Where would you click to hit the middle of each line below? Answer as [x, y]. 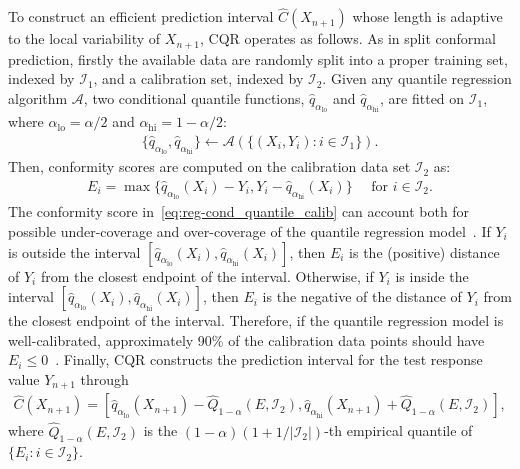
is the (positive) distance [424, 251]
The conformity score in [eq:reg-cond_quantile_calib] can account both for [239, 211]
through [104, 378]
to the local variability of [84, 38]
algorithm [38, 97]
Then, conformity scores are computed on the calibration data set [209, 166]
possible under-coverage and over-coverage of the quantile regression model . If [249, 231]
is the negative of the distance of [362, 296]
